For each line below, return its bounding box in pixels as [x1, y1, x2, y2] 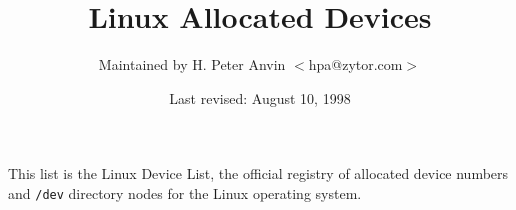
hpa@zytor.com [308, 54, 403, 75]
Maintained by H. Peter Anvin [98, 54, 286, 75]
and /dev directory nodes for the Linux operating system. [8, 182, 362, 203]
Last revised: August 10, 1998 [169, 87, 351, 108]
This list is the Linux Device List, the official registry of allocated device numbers [8, 163, 509, 184]
